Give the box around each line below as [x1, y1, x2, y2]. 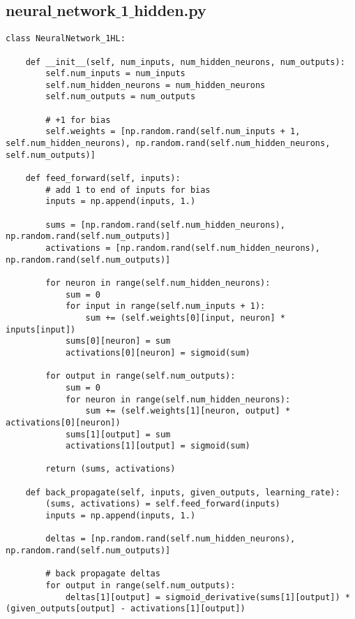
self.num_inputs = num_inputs [45, 68, 186, 79]
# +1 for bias [45, 115, 111, 125]
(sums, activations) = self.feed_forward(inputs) [45, 499, 280, 509]
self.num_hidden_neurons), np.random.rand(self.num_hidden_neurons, [6, 138, 331, 149]
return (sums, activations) [45, 464, 176, 474]
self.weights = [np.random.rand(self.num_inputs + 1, [45, 126, 301, 137]
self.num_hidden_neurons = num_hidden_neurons [45, 80, 266, 90]
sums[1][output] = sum [65, 429, 171, 439]
